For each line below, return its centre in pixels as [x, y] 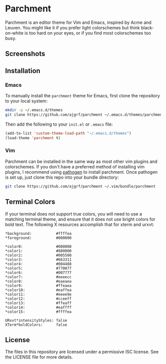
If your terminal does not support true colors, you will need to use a [74, 214]
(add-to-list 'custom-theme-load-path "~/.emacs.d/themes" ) [68, 133]
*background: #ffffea [38, 233]
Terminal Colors [30, 202]
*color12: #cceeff [38, 298]
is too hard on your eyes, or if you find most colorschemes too [88, 33]
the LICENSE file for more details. [39, 357]
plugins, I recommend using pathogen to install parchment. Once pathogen [82, 172]
